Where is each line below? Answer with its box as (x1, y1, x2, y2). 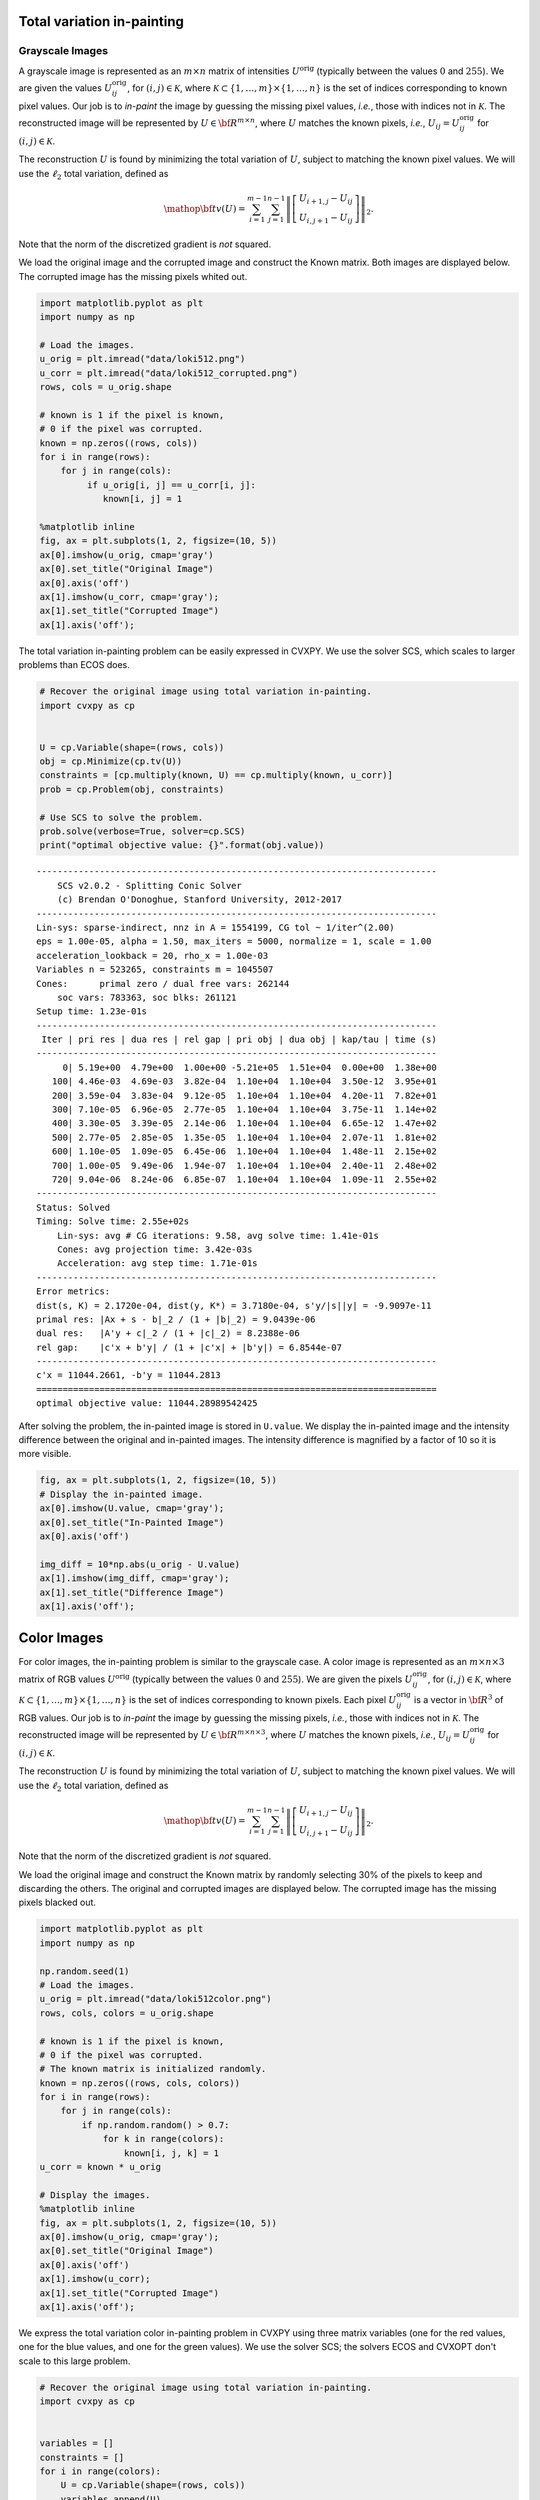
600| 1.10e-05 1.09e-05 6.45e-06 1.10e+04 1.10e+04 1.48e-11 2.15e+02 (51, 1146, 437, 1157)
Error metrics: (36, 1286, 111, 1297)
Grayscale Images (18, 44, 109, 58)
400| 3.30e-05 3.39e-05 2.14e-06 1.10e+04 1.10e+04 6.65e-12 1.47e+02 (51, 1118, 437, 1129)
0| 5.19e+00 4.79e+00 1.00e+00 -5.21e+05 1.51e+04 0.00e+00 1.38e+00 (62, 1061, 437, 1073)
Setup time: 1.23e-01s (36, 1006, 148, 1017)
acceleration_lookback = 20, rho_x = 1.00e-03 (36, 950, 269, 961)
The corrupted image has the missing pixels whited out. (18, 270, 248, 282)
